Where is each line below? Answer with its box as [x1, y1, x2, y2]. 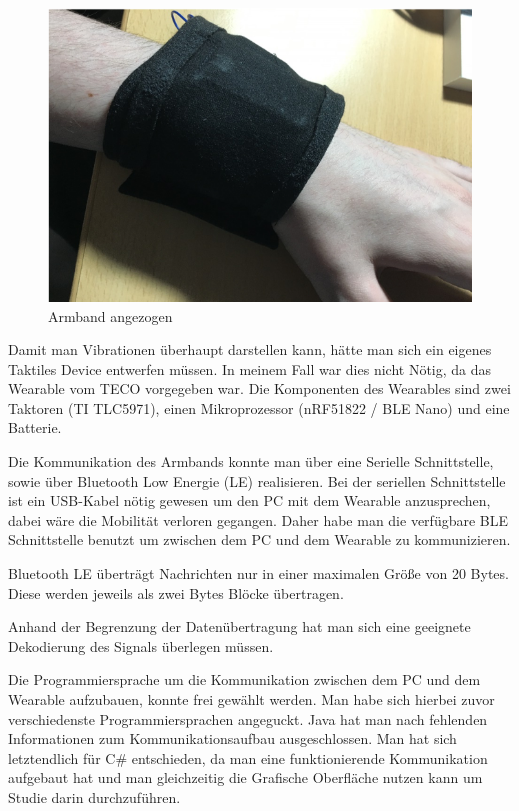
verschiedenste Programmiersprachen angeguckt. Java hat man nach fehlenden [8, 708, 488, 729]
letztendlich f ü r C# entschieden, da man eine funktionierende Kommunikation [8, 747, 488, 768]
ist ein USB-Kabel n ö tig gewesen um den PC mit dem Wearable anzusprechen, [8, 490, 491, 511]
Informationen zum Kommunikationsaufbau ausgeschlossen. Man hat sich [8, 728, 457, 749]
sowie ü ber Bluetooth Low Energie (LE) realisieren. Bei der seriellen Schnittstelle [8, 470, 506, 491]
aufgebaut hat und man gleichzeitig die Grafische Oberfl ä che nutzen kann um [8, 767, 483, 788]
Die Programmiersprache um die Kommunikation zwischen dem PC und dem [8, 669, 481, 690]
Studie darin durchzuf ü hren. [8, 786, 181, 807]
